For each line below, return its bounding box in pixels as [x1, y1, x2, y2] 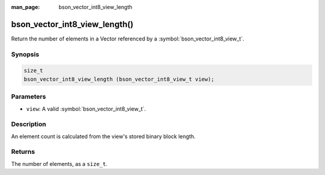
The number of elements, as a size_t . [11, 160, 108, 167]
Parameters [11, 92, 46, 101]
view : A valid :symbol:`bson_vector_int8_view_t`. [26, 105, 146, 112]
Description [11, 120, 46, 129]
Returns [11, 148, 36, 156]
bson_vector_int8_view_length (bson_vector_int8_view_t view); [23, 75, 215, 83]
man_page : [11, 4, 40, 10]
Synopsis [11, 50, 39, 59]
